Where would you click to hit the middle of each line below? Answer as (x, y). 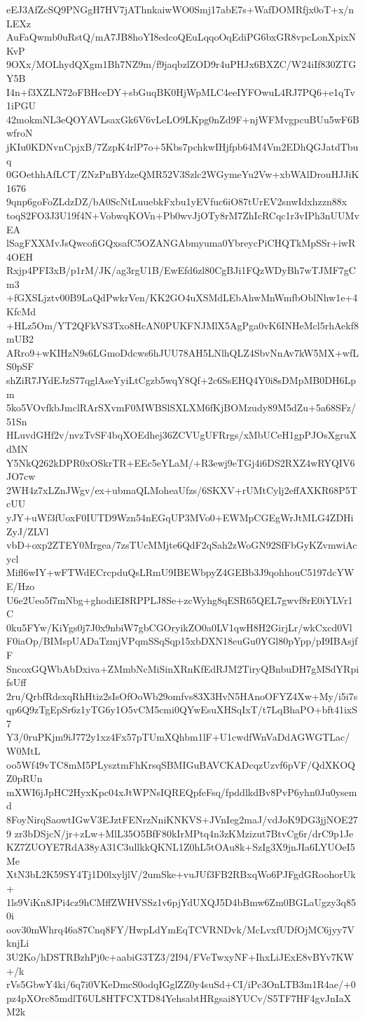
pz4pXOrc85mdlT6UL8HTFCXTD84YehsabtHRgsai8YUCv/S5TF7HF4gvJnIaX (179, 998)
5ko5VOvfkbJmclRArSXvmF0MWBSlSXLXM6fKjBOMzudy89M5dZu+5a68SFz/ (181, 407)
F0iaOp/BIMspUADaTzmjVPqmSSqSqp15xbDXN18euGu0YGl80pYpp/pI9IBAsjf (182, 641)
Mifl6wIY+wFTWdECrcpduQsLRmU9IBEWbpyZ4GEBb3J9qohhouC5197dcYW (180, 572)
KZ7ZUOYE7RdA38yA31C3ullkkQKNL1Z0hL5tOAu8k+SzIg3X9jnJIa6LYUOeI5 (181, 847)
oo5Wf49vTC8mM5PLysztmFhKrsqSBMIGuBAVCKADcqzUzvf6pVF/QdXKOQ (181, 764)
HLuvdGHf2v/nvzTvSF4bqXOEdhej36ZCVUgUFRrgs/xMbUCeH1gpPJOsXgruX (181, 435)
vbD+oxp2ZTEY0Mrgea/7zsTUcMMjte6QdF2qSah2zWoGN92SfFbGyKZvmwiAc (182, 545)
